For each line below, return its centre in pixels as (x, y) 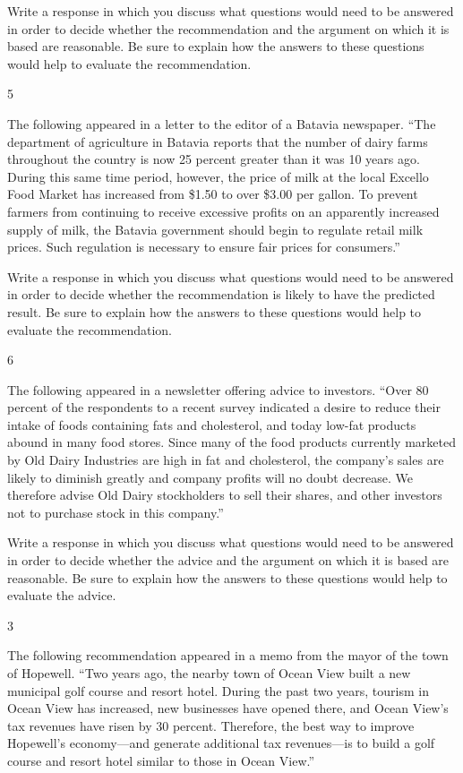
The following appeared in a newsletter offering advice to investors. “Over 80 (218, 389)
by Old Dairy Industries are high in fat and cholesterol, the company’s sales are (226, 460)
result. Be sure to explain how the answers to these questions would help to (214, 311)
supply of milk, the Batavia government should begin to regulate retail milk (215, 229)
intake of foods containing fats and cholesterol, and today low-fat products (212, 424)
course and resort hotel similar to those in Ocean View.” (161, 760)
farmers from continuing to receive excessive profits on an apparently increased (223, 211)
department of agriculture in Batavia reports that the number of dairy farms (218, 141)
